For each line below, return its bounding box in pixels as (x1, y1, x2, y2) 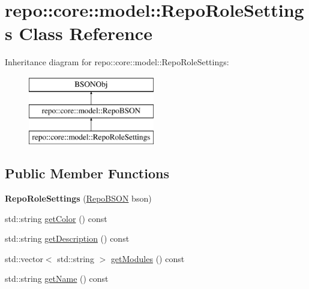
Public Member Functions (5, 164, 169, 182)
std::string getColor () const (5, 212, 107, 224)
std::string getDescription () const (5, 232, 130, 245)
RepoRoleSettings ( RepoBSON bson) (5, 192, 152, 205)
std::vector (5, 252, 43, 264)
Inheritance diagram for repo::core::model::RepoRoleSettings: (5, 56, 229, 68)
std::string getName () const (5, 272, 109, 285)
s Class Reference (5, 21, 152, 45)
